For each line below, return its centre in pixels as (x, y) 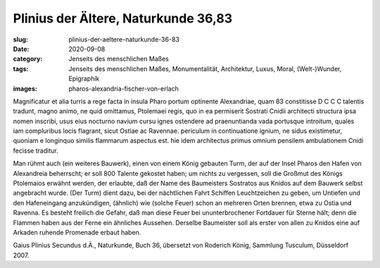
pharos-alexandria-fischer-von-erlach (123, 89)
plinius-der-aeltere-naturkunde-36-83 (124, 39)
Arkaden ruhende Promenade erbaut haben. (77, 232)
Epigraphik (84, 79)
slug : (20, 39)
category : (28, 59)
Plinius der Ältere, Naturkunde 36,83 (122, 18)
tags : (21, 69)
